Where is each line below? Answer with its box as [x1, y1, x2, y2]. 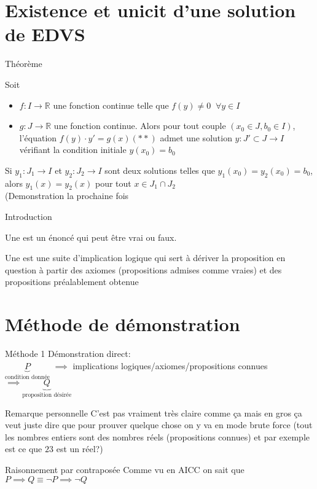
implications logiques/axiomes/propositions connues [72, 359, 268, 372]
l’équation [19, 131, 57, 144]
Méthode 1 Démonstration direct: [5, 347, 131, 360]
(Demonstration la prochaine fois [5, 189, 129, 202]
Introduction [5, 210, 52, 223]
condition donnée [5, 374, 50, 380]
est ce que [5, 442, 42, 455]
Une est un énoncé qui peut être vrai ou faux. [5, 230, 177, 243]
